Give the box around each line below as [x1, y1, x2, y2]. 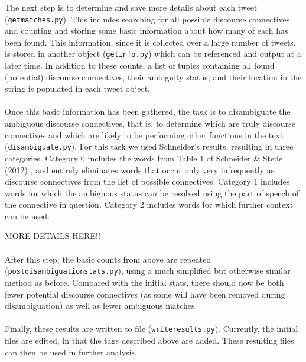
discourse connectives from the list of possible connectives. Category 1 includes [5, 175, 290, 188]
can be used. [5, 209, 50, 222]
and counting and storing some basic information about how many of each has [5, 24, 288, 37]
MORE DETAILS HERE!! [5, 230, 100, 242]
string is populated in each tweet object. [5, 82, 150, 95]
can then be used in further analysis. [5, 345, 137, 358]
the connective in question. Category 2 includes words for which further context [5, 198, 294, 211]
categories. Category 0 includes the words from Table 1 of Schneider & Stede [5, 151, 283, 164]
